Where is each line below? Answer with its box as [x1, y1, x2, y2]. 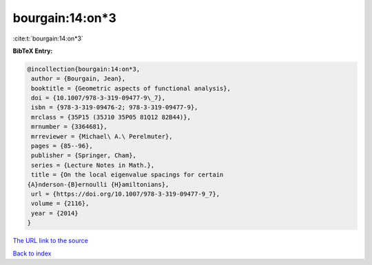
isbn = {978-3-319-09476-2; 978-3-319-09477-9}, [31, 104, 198, 111]
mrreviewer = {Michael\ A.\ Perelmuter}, [31, 132, 173, 140]
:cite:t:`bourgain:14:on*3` [12, 34, 84, 43]
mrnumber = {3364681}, [31, 123, 108, 130]
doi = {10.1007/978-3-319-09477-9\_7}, [31, 94, 165, 102]
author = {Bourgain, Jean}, [31, 75, 126, 82]
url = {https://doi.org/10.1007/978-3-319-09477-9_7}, [31, 190, 220, 198]
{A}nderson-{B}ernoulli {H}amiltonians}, [27, 181, 169, 188]
